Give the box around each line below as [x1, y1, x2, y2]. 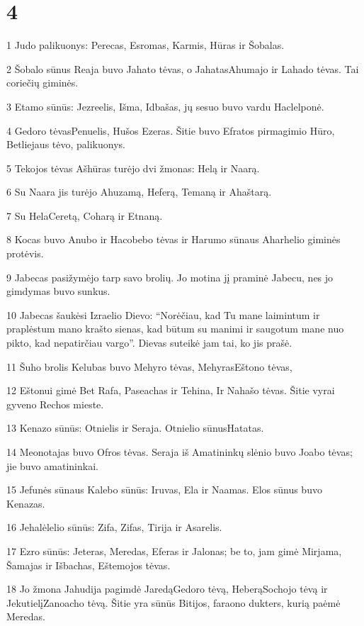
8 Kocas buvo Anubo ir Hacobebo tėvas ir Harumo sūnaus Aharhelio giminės [6, 232, 341, 247]
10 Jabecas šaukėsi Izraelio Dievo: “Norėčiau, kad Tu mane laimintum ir [6, 307, 320, 322]
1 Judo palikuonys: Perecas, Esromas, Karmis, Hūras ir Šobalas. [6, 38, 285, 52]
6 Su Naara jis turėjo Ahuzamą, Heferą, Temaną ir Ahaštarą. [6, 184, 272, 199]
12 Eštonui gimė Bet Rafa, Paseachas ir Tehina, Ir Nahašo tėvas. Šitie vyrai [6, 383, 335, 398]
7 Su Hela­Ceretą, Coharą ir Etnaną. [6, 208, 163, 223]
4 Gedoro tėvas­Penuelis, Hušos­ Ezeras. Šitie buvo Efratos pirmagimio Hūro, [6, 123, 335, 138]
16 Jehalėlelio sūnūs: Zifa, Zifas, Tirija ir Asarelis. [6, 520, 222, 535]
